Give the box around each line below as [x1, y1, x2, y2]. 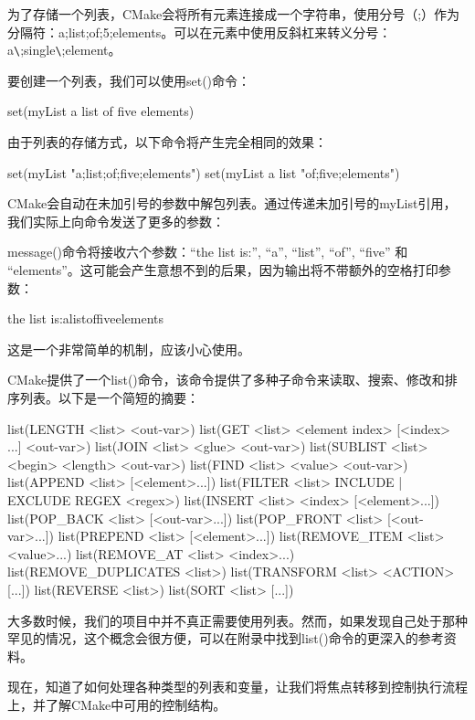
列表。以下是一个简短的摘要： [19, 387, 199, 407]
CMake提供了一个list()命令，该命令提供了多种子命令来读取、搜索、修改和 [7, 370, 445, 389]
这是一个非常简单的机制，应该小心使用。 [7, 339, 250, 358]
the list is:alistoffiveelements [7, 309, 164, 328]
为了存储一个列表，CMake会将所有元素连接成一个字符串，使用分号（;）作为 [7, 5, 460, 23]
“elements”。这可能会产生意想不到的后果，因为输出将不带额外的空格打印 [7, 260, 438, 279]
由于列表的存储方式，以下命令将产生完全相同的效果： [7, 132, 327, 152]
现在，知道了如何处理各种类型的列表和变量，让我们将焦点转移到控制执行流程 [7, 677, 468, 696]
